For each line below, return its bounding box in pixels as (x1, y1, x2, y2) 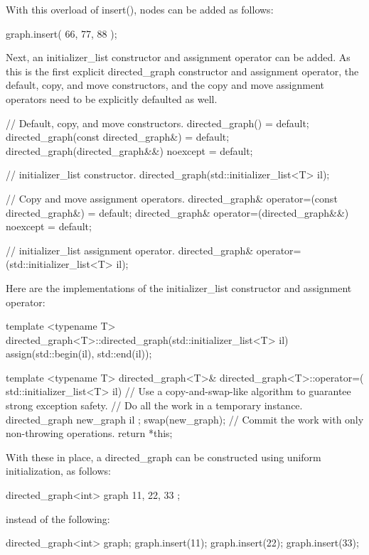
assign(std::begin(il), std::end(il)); (6, 346, 152, 361)
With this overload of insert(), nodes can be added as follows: (6, 2, 274, 16)
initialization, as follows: (6, 463, 111, 478)
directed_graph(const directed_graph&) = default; (6, 129, 230, 144)
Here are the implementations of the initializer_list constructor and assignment (6, 280, 352, 295)
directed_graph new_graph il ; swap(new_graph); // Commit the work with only (6, 411, 364, 426)
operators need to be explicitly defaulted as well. (6, 91, 218, 106)
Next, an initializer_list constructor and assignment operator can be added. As (6, 50, 351, 65)
